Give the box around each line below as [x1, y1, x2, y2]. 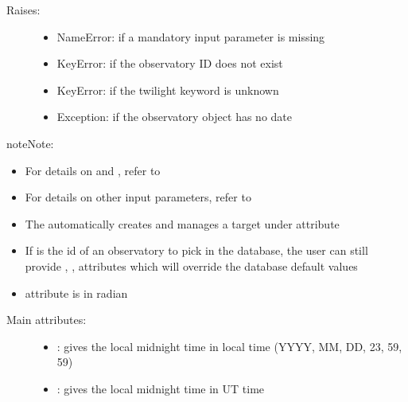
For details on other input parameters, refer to [25, 189, 251, 205]
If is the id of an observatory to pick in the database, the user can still [25, 242, 368, 259]
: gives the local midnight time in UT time [56, 380, 265, 396]
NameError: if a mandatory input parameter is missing [56, 28, 325, 45]
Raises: [6, 2, 41, 18]
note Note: [6, 135, 54, 151]
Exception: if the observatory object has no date [56, 108, 293, 125]
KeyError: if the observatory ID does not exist [56, 55, 283, 72]
